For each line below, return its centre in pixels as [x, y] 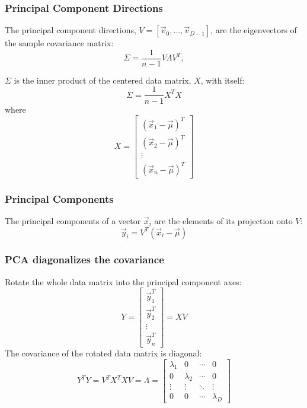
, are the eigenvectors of [254, 30]
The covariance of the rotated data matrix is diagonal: [103, 353]
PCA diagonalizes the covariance [84, 259]
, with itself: [223, 80]
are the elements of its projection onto [223, 220]
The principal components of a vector [73, 220]
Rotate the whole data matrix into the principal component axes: [123, 281]
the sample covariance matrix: [59, 43]
